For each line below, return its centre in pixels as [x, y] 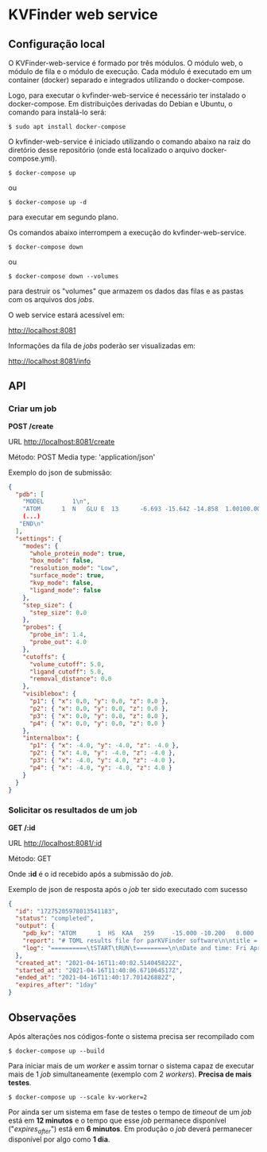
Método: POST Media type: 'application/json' [82, 457]
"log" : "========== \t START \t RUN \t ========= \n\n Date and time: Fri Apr [142, 948]
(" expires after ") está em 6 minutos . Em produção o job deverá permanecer [130, 1129]
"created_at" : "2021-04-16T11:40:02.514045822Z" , [99, 963]
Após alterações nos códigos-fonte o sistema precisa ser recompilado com [132, 1036]
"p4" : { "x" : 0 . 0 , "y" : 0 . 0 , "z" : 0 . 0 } [97, 723]
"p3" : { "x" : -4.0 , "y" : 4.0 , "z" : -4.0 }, [103, 761]
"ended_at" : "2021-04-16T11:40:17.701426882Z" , [96, 978]
